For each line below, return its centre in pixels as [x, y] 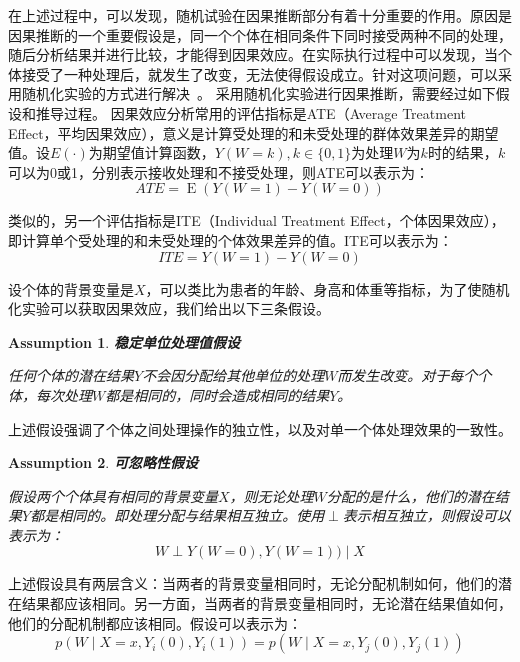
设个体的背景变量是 [71, 288]
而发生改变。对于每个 [407, 375]
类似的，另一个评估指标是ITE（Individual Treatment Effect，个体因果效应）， [256, 220]
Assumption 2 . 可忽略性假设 [103, 462]
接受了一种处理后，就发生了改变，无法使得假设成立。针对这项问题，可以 [259, 73]
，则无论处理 [271, 495]
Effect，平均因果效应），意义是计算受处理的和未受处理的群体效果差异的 [239, 132]
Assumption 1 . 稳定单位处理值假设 [124, 341]
